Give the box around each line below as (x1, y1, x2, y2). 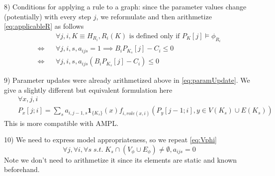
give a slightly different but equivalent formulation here (4, 84, 173, 95)
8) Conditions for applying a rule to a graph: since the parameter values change (4, 1, 247, 11)
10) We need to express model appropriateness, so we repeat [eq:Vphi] (4, 134, 217, 145)
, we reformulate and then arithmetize (96, 11, 212, 21)
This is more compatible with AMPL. (4, 117, 119, 128)
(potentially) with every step (4, 11, 92, 21)
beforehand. (4, 164, 40, 175)
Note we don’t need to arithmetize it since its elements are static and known (4, 154, 237, 165)
